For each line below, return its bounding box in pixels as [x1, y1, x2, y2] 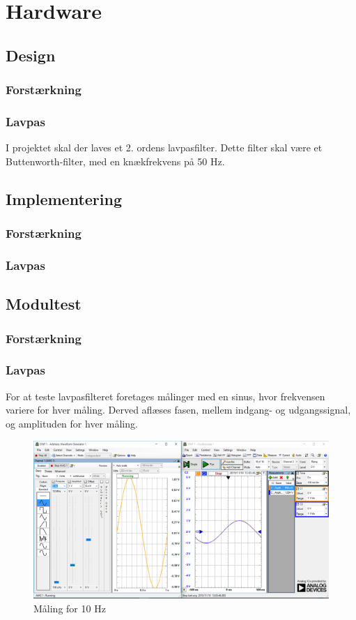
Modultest [6, 293, 82, 315]
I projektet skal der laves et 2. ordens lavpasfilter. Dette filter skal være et [6, 140, 323, 155]
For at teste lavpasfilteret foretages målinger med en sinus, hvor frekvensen [6, 388, 325, 403]
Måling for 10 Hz [33, 600, 106, 615]
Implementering [6, 188, 122, 209]
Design [6, 44, 56, 66]
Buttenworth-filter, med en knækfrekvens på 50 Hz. [6, 153, 225, 168]
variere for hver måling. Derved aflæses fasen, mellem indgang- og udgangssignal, [6, 402, 351, 417]
